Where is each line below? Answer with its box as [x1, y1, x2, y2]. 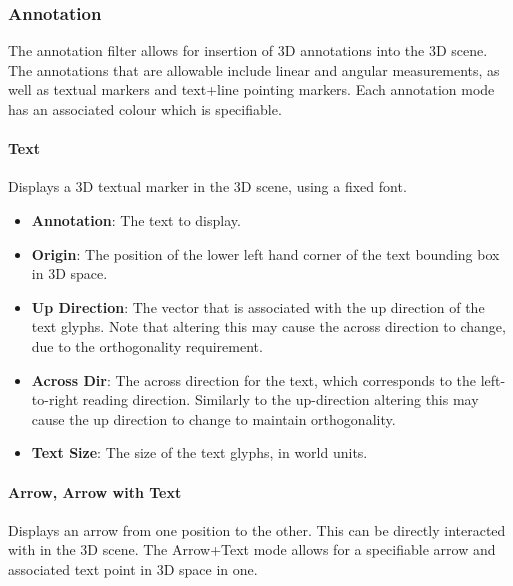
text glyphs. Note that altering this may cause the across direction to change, [31, 316, 506, 337]
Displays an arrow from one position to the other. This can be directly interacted [8, 519, 506, 540]
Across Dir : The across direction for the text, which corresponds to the [31, 369, 477, 390]
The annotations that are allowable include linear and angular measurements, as [8, 59, 500, 80]
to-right [31, 389, 79, 410]
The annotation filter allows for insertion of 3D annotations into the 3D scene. [8, 40, 488, 61]
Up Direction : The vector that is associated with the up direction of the [31, 296, 485, 317]
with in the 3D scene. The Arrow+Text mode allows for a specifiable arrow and [8, 539, 496, 560]
